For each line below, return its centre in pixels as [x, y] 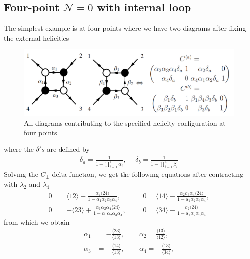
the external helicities [37, 37]
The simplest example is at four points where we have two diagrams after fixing [125, 28]
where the [19, 149]
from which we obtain [37, 222]
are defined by [68, 149]
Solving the [21, 174]
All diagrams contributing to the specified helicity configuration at [125, 123]
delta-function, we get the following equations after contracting [148, 174]
